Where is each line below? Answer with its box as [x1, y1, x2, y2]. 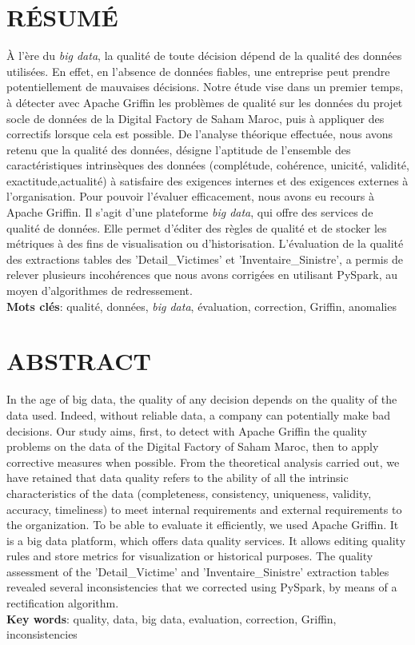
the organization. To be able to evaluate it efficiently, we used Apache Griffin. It [6, 516, 399, 533]
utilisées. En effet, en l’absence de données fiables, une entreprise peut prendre [6, 62, 390, 79]
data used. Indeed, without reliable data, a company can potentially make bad [6, 406, 391, 423]
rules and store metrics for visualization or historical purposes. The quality [6, 547, 373, 564]
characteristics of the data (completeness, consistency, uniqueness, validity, [6, 484, 372, 501]
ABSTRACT [6, 344, 151, 377]
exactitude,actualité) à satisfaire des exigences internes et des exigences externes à [6, 172, 409, 189]
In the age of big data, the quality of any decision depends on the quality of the [6, 391, 397, 408]
